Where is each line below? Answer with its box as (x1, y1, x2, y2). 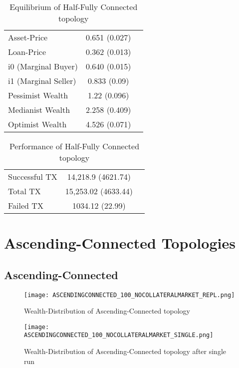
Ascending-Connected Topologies (4, 233, 236, 253)
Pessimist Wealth (8, 89, 68, 101)
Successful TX (8, 171, 57, 182)
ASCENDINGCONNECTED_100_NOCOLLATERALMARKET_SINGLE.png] (24, 332, 214, 339)
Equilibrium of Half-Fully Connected (9, 1, 138, 12)
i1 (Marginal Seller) (8, 75, 76, 86)
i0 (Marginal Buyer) (8, 60, 78, 72)
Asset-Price (8, 31, 48, 43)
